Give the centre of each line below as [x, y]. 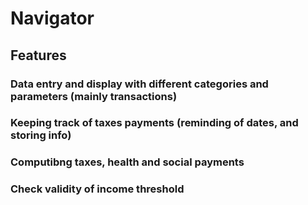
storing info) [41, 135]
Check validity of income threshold [97, 189]
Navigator [52, 18]
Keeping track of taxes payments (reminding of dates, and [154, 123]
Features [38, 55]
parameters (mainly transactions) [94, 96]
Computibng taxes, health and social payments [127, 162]
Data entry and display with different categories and [139, 84]
